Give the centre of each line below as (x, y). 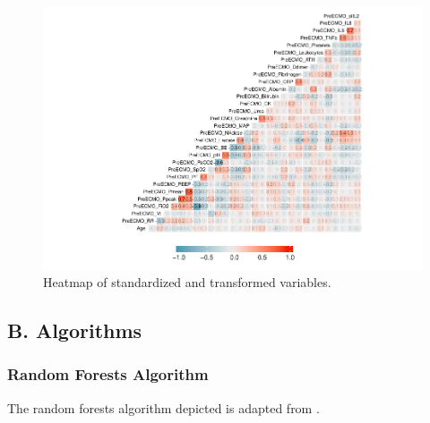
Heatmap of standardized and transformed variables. (187, 282)
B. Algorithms (75, 330)
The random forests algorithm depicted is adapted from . (163, 407)
